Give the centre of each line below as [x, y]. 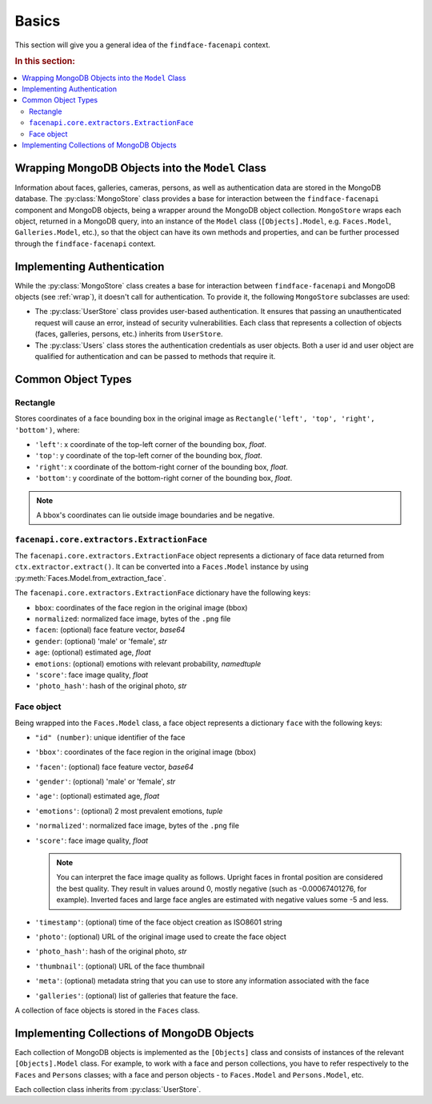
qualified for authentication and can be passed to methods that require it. [155, 357]
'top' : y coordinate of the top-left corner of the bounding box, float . [149, 456]
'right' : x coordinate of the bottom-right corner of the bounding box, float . [161, 467]
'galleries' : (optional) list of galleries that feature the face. [136, 995]
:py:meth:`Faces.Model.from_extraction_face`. [90, 578]
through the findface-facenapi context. [85, 244]
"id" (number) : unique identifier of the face [110, 737]
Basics [38, 21]
